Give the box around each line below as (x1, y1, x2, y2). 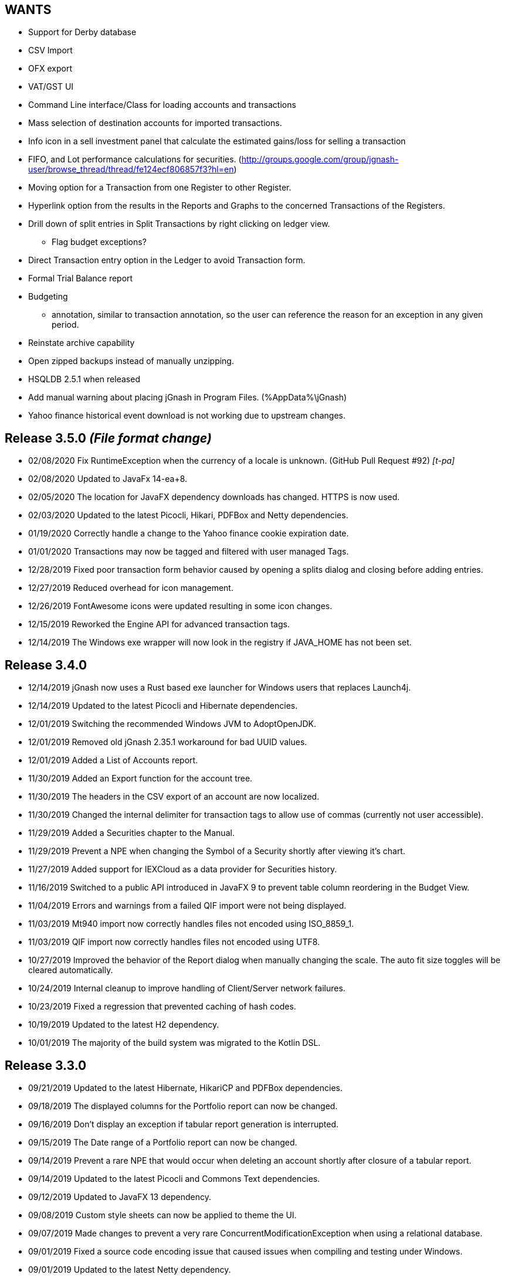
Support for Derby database (28, 27, 137, 38)
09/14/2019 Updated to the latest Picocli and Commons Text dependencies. (28, 1173, 320, 1184)
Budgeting (28, 291, 68, 302)
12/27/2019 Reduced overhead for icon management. (28, 583, 233, 593)
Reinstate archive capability (28, 338, 135, 348)
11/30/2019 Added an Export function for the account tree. (28, 773, 253, 784)
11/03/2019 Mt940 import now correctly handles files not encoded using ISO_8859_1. (28, 919, 354, 929)
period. (52, 319, 79, 330)
